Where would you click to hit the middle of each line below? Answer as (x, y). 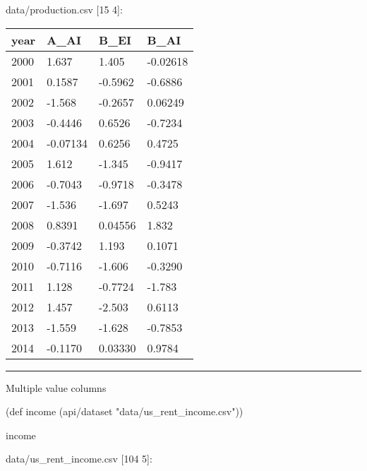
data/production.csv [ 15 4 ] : (64, 9)
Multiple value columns (56, 387)
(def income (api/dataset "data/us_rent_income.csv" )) (125, 411)
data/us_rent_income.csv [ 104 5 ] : (79, 459)
